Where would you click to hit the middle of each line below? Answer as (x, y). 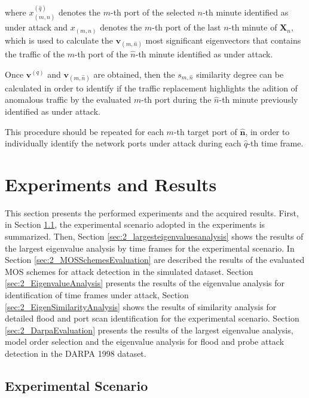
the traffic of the (35, 53)
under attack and (36, 27)
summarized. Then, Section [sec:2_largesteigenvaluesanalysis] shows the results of (154, 236)
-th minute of (253, 27)
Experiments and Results (111, 184)
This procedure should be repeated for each (84, 131)
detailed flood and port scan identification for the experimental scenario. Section (152, 318)
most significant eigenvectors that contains (223, 40)
